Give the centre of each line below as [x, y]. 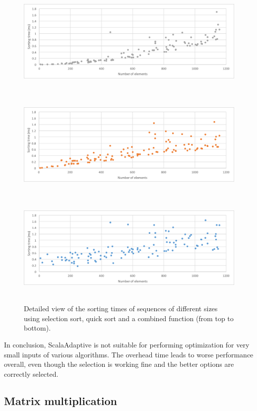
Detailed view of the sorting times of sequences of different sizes [121, 308]
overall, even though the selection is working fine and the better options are [119, 364]
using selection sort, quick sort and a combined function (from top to [129, 318]
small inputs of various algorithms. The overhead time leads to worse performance [129, 354]
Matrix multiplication [61, 400]
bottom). [37, 328]
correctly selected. [31, 374]
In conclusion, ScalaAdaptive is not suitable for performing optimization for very [127, 345]
